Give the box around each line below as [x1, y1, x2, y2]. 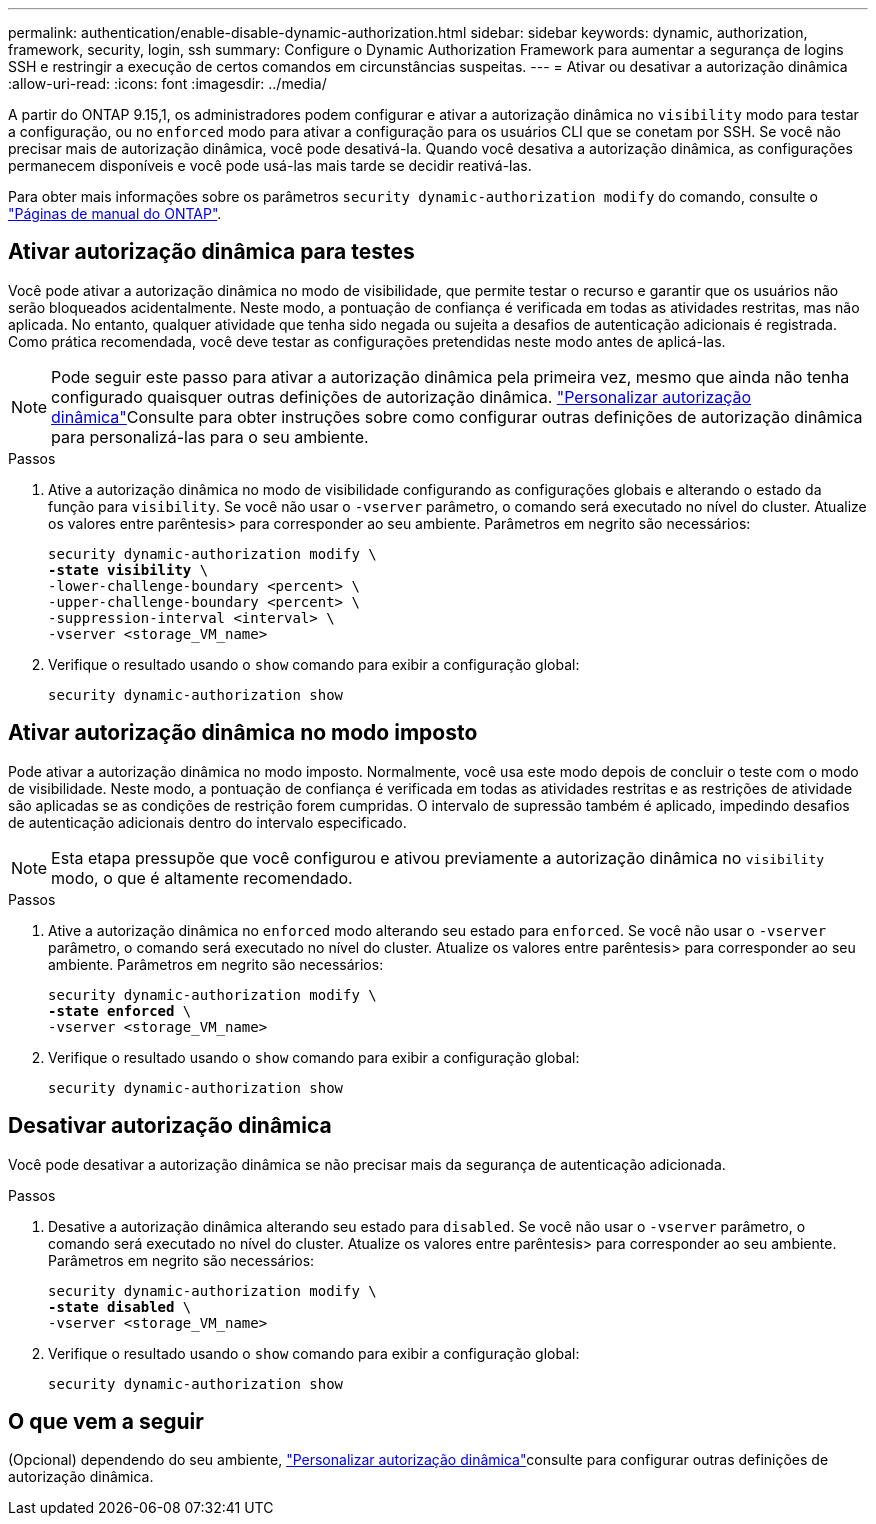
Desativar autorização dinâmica [8, 1113, 332, 1139]
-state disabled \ [48, 1298, 192, 1315]
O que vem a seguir [8, 1408, 204, 1434]
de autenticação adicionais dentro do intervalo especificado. [8, 813, 407, 831]
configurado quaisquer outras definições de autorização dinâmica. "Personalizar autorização [51, 386, 752, 407]
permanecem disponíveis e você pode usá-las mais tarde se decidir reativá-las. [8, 157, 532, 174]
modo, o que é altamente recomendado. [51, 867, 353, 888]
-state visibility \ [48, 561, 209, 578]
